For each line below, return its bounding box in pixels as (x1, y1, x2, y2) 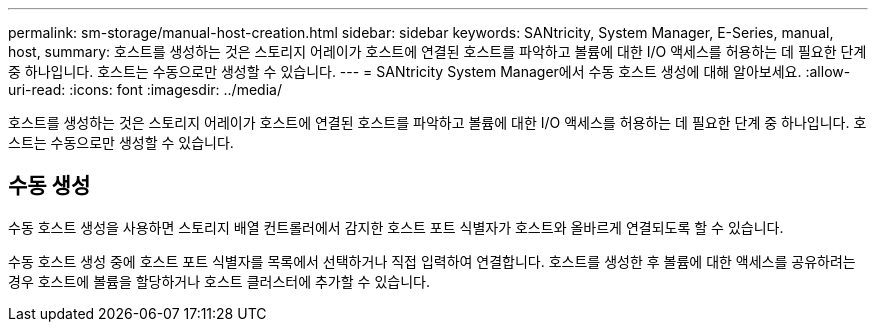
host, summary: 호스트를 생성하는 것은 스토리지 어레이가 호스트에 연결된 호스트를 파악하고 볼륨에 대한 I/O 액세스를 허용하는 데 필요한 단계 (8, 43, 867, 60)
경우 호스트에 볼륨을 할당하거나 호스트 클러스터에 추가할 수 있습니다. (8, 272, 430, 290)
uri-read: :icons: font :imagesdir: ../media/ (8, 81, 282, 98)
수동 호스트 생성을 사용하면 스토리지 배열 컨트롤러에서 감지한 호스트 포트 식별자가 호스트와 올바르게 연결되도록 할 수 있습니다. (8, 218, 784, 236)
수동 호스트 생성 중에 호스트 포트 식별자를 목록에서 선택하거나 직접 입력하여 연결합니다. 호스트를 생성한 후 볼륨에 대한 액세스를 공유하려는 (8, 252, 856, 270)
